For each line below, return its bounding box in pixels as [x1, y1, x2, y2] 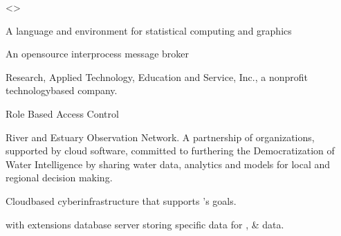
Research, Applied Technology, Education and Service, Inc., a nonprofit [6, 69, 308, 84]
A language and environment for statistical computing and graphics [6, 23, 292, 37]
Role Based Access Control [6, 106, 119, 120]
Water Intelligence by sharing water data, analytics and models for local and [6, 156, 331, 171]
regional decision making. [6, 170, 113, 185]
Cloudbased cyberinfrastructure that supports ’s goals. [6, 193, 237, 208]
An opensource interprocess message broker [6, 46, 189, 61]
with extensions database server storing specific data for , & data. [6, 217, 284, 231]
